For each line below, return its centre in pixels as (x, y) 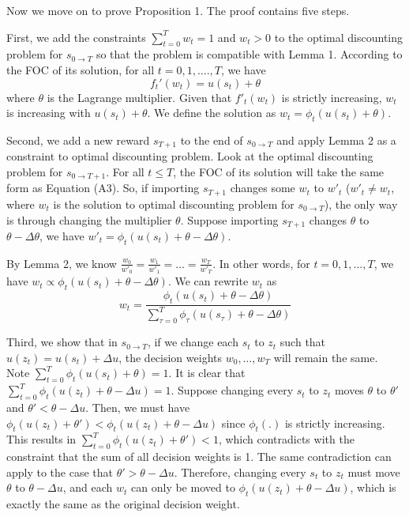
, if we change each (193, 342)
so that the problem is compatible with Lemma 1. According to (249, 54)
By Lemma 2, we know (62, 263)
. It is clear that (207, 373)
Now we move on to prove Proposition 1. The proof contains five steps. (178, 10)
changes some (263, 188)
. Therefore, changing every (240, 472)
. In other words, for (261, 263)
